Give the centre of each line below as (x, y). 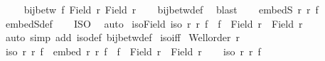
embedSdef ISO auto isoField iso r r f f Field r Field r (154, 23)
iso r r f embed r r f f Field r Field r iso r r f (133, 51)
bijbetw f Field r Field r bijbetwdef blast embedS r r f (171, 9)
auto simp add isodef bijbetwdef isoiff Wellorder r (123, 37)
